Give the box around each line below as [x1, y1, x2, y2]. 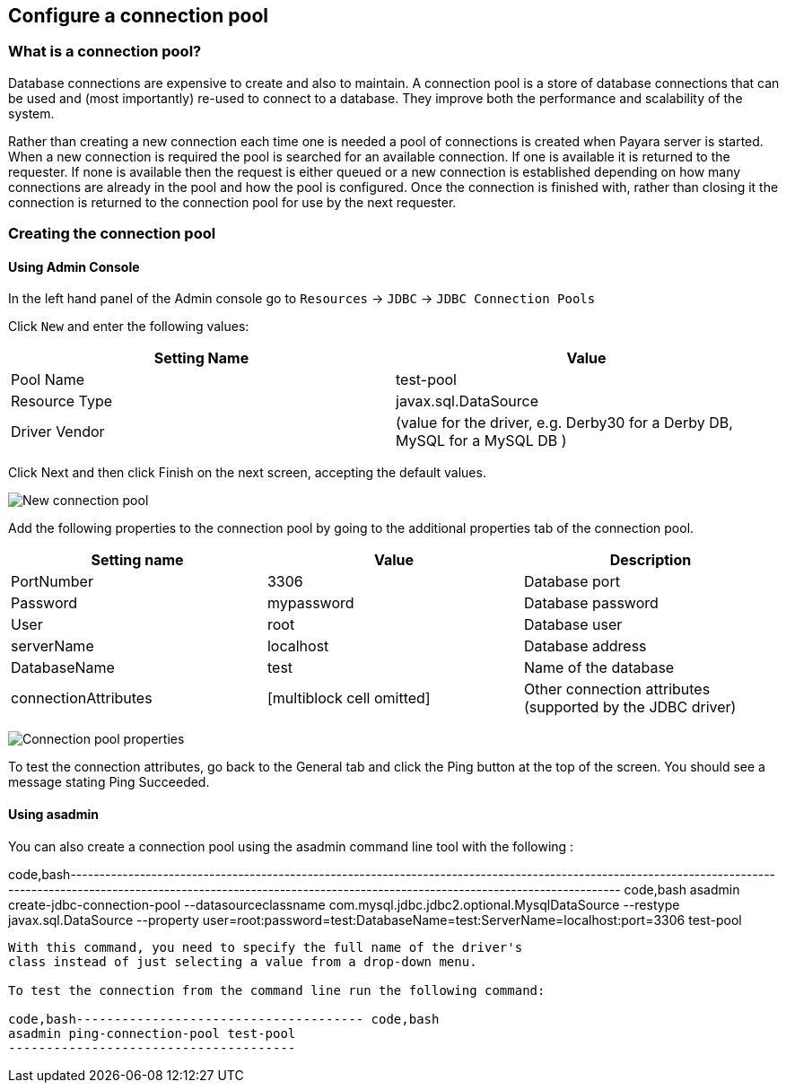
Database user [523, 615, 623, 634]
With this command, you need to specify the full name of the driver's [8, 939, 523, 955]
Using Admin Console [8, 258, 140, 275]
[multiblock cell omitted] [266, 689, 431, 708]
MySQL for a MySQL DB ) [396, 432, 567, 450]
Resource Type [11, 392, 113, 411]
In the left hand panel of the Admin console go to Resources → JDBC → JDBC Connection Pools [8, 291, 596, 307]
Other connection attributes [523, 680, 711, 699]
